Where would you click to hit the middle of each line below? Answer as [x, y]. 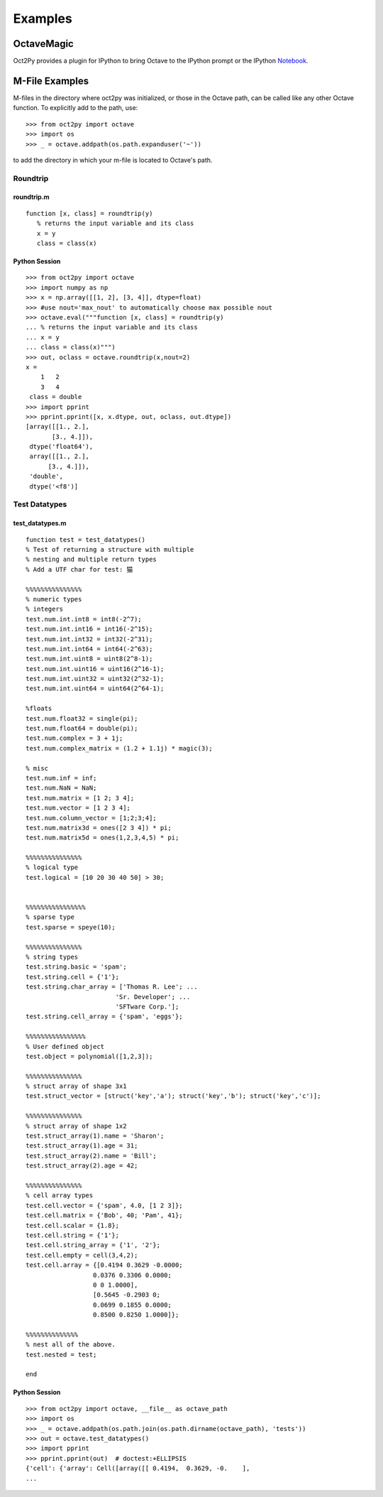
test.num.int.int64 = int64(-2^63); [89, 649]
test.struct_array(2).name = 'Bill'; [91, 1155]
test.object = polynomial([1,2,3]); [89, 1056]
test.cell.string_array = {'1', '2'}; [93, 1245]
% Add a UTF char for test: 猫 [79, 569]
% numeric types [54, 599]
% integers [45, 609]
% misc [37, 768]
